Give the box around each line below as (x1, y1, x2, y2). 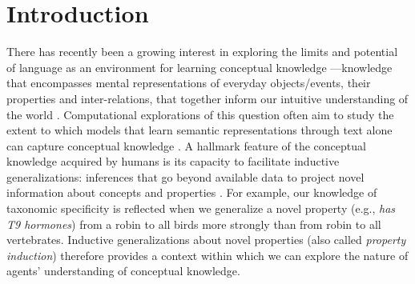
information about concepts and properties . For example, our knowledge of (6, 184, 377, 201)
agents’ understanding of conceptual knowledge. (6, 262, 240, 279)
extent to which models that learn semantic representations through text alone (6, 122, 393, 138)
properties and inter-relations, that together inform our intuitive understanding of (6, 90, 409, 106)
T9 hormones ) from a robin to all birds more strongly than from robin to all (6, 215, 381, 232)
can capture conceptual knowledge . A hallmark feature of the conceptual (6, 137, 366, 154)
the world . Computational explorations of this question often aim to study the (6, 106, 394, 122)
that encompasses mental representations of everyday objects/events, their (6, 74, 371, 91)
